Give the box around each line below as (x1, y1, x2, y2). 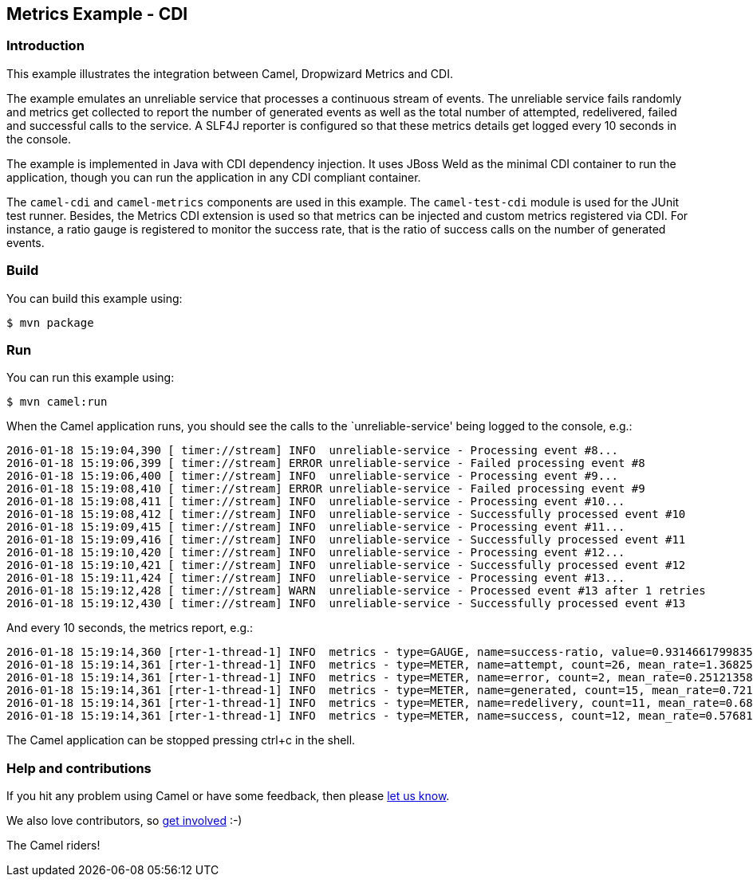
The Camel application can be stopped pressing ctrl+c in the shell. (6, 733, 356, 748)
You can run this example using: (6, 371, 175, 385)
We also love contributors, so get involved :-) (6, 814, 242, 828)
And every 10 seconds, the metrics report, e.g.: (6, 621, 254, 635)
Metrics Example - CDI (6, 4, 188, 24)
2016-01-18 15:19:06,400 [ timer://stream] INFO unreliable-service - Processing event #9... (6, 469, 619, 483)
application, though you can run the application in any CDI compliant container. (6, 170, 421, 184)
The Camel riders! (6, 838, 101, 853)
